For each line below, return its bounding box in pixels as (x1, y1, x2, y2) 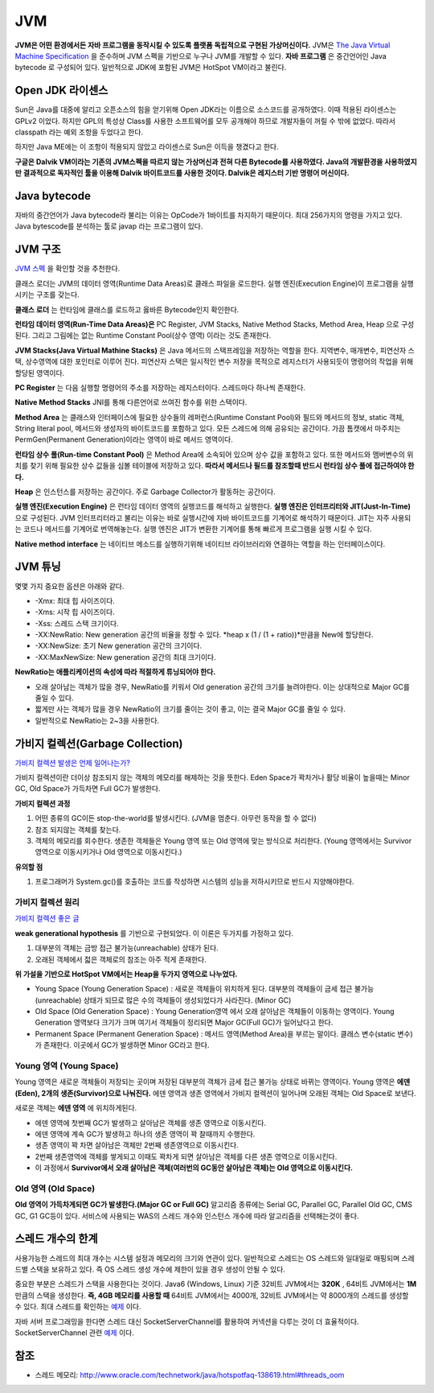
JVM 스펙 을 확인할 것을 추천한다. (14, 264, 121, 274)
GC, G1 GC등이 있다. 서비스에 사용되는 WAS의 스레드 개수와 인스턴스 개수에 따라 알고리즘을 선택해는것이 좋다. (14, 1211, 359, 1221)
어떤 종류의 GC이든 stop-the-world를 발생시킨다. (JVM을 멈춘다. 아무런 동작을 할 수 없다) (35, 814, 317, 823)
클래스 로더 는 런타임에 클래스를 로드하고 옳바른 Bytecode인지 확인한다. (14, 304, 240, 314)
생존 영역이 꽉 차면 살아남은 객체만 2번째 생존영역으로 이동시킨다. (35, 1140, 239, 1150)
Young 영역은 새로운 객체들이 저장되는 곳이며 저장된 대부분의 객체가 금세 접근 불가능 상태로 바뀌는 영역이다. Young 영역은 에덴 (14, 1077, 411, 1086)
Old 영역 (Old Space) (14, 1183, 96, 1194)
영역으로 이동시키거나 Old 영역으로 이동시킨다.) (35, 847, 182, 857)
